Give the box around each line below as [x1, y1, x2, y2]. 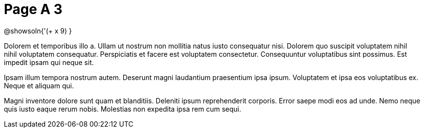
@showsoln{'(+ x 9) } [4, 26, 72, 35]
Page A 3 [4, 1, 63, 17]
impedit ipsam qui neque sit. [4, 58, 94, 66]
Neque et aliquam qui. [4, 81, 74, 90]
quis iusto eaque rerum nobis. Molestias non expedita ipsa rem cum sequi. [4, 104, 241, 113]
